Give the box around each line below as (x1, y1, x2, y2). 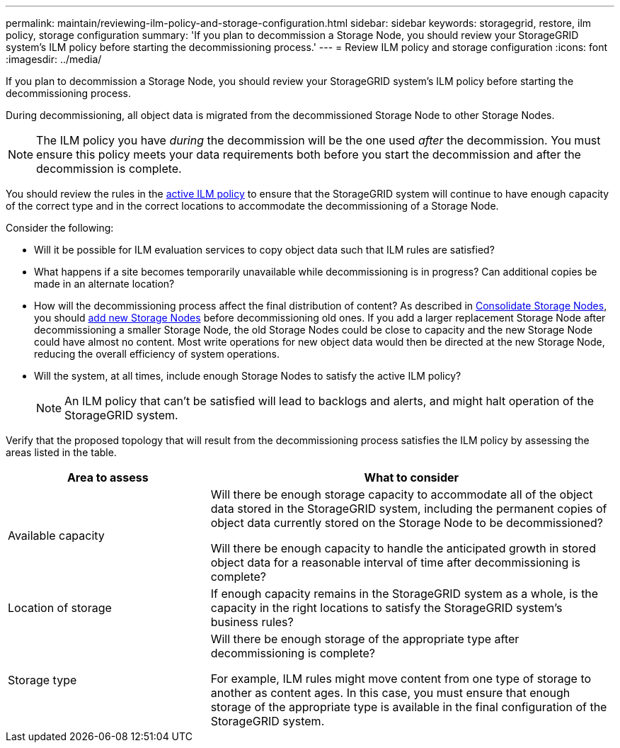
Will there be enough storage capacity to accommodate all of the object (210, 487, 593, 501)
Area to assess (67, 470, 149, 484)
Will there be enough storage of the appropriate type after (210, 632, 519, 646)
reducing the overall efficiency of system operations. (34, 348, 280, 360)
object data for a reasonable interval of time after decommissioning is (210, 555, 581, 569)
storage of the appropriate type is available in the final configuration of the (210, 700, 607, 714)
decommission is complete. (36, 161, 182, 176)
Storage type (8, 673, 77, 687)
